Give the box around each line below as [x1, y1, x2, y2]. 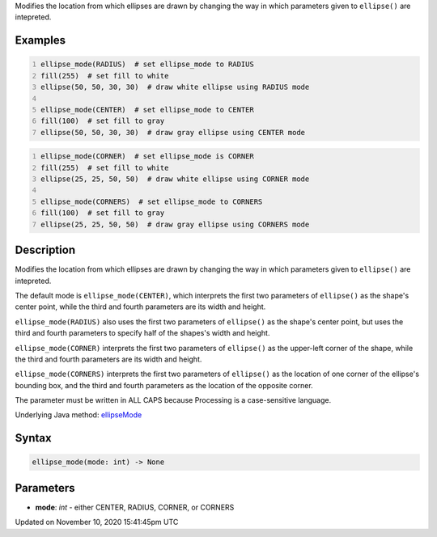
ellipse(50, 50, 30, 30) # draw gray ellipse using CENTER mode [40, 128, 306, 137]
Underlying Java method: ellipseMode [15, 410, 142, 420]
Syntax [15, 431, 52, 445]
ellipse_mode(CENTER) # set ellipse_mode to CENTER [40, 105, 254, 114]
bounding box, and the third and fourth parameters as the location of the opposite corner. [15, 380, 313, 390]
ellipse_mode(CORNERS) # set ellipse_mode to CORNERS [40, 197, 263, 206]
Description [15, 243, 76, 257]
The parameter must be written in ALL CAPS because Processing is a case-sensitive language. [15, 395, 332, 405]
